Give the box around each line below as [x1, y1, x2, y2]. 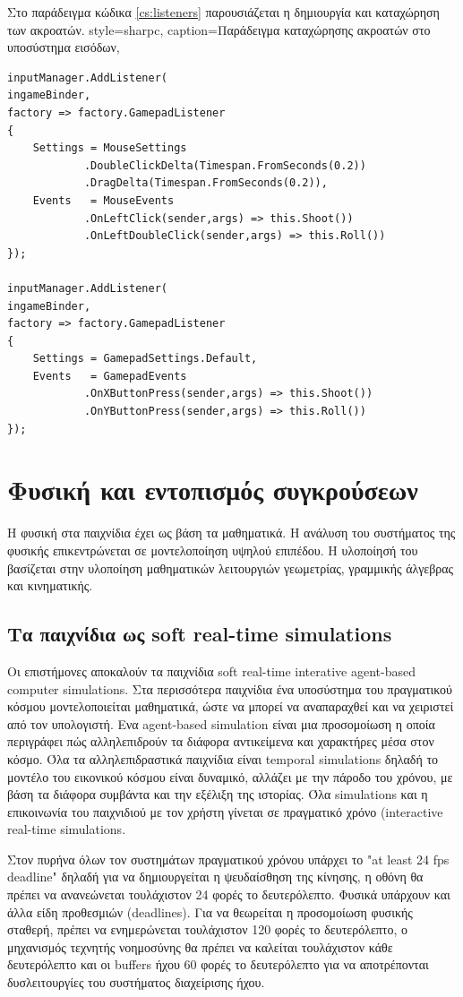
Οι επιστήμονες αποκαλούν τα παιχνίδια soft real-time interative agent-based [7, 661, 416, 680]
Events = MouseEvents [32, 193, 175, 207]
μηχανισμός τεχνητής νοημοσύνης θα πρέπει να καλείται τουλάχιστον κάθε [7, 937, 393, 956]
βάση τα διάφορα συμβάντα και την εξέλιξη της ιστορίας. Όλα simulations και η [7, 785, 428, 804]
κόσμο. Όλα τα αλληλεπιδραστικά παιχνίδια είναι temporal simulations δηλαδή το [7, 749, 439, 768]
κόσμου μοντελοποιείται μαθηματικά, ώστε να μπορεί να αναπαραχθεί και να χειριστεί [7, 697, 454, 716]
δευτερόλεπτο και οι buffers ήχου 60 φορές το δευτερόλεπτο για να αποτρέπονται [7, 955, 429, 974]
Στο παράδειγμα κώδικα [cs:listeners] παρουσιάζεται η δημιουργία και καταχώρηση [7, 3, 440, 21]
